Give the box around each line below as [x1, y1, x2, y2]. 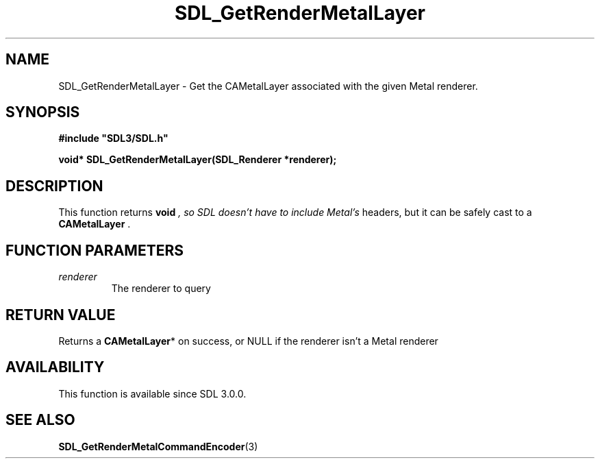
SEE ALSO [5, 411, 75, 429]
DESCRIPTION [5, 177, 103, 195]
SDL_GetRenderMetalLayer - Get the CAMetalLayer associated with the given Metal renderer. [58, 80, 478, 92]
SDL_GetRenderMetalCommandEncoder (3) [58, 440, 258, 452]
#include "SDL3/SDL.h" [58, 132, 168, 145]
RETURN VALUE [5, 306, 116, 323]
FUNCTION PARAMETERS [5, 241, 184, 259]
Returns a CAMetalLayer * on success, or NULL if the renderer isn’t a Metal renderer [58, 334, 438, 347]
